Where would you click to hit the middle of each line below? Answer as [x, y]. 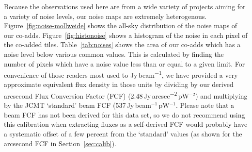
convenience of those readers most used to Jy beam [79, 75]
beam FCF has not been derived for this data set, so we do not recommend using [125, 114]
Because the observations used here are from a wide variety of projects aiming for [125, 6]
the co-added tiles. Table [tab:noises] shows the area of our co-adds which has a [122, 44]
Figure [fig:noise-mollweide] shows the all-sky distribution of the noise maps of [121, 25]
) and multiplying [221, 95]
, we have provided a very [200, 75]
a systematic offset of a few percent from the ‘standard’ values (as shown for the [123, 134]
